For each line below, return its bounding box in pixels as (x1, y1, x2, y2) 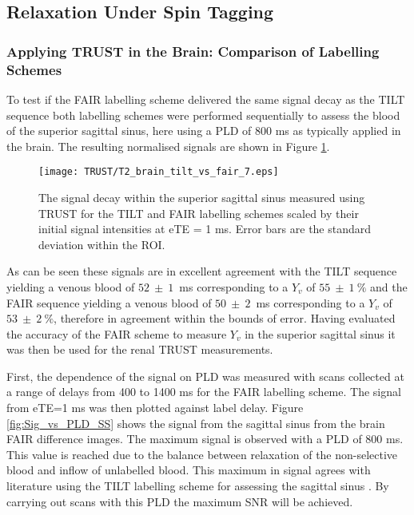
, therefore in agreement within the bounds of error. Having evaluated (54, 310, 396, 327)
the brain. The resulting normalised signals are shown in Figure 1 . (6, 137, 330, 154)
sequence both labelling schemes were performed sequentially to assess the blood (6, 106, 400, 123)
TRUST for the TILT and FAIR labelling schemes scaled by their (38, 204, 359, 221)
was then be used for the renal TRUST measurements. (6, 341, 273, 358)
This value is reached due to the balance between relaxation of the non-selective (6, 446, 398, 462)
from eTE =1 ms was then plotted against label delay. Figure (6, 399, 304, 416)
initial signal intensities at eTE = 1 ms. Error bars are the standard (38, 220, 372, 237)
